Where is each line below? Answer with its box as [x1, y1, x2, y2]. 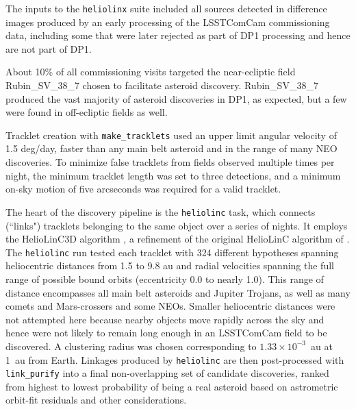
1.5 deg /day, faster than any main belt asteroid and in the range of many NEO [5, 141, 338, 156]
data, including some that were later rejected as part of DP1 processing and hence [5, 28, 351, 42]
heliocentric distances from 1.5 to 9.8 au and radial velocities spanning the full [5, 258, 334, 273]
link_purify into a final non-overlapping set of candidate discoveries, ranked [5, 366, 329, 380]
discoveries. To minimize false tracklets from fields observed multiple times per [5, 155, 335, 169]
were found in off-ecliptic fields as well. [5, 105, 168, 119]
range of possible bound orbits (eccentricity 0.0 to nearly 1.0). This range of [5, 271, 324, 286]
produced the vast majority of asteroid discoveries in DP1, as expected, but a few [5, 91, 347, 106]
